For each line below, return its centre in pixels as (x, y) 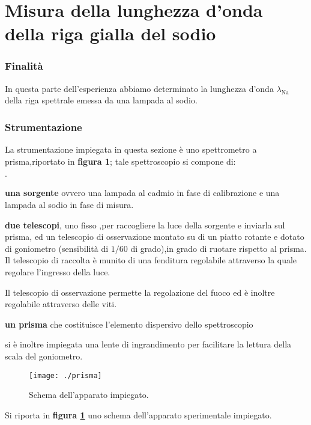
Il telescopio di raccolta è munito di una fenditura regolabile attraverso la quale (151, 260)
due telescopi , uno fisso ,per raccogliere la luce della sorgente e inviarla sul (145, 225)
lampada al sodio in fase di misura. (69, 204)
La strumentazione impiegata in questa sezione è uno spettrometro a (131, 149)
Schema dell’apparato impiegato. (89, 395)
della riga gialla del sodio (110, 33)
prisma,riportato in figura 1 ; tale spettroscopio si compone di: (120, 161)
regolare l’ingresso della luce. (58, 271)
